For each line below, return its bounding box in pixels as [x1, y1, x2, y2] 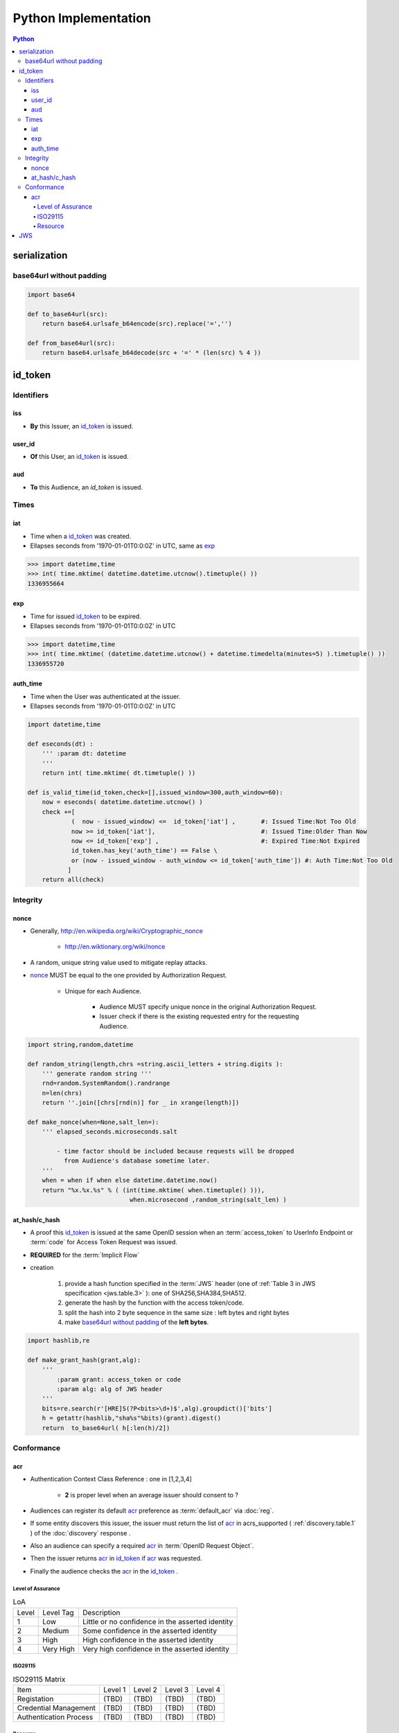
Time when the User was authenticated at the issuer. [30, 692, 181, 700]
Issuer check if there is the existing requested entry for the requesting [99, 1012, 299, 1020]
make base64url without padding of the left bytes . [64, 1318, 209, 1327]
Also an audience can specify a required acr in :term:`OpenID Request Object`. [30, 1542, 254, 1550]
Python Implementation [12, 10, 152, 26]
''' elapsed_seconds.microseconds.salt [42, 1128, 178, 1136]
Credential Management [17, 1702, 96, 1712]
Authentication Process [17, 1712, 94, 1722]
